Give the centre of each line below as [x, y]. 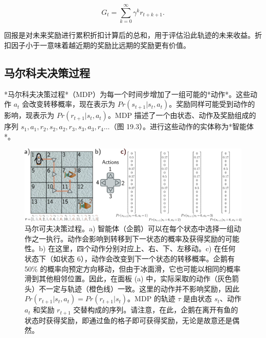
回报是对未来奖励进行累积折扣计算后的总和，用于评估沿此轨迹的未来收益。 [129, 35]
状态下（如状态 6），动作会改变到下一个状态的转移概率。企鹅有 [130, 259]
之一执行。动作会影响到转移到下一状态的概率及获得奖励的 [128, 238]
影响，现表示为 [29, 115]
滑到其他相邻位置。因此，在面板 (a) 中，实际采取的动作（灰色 [128, 279]
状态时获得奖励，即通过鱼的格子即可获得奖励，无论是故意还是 [128, 320]
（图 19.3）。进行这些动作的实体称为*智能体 [182, 126]
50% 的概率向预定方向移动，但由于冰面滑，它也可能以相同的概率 [133, 268]
